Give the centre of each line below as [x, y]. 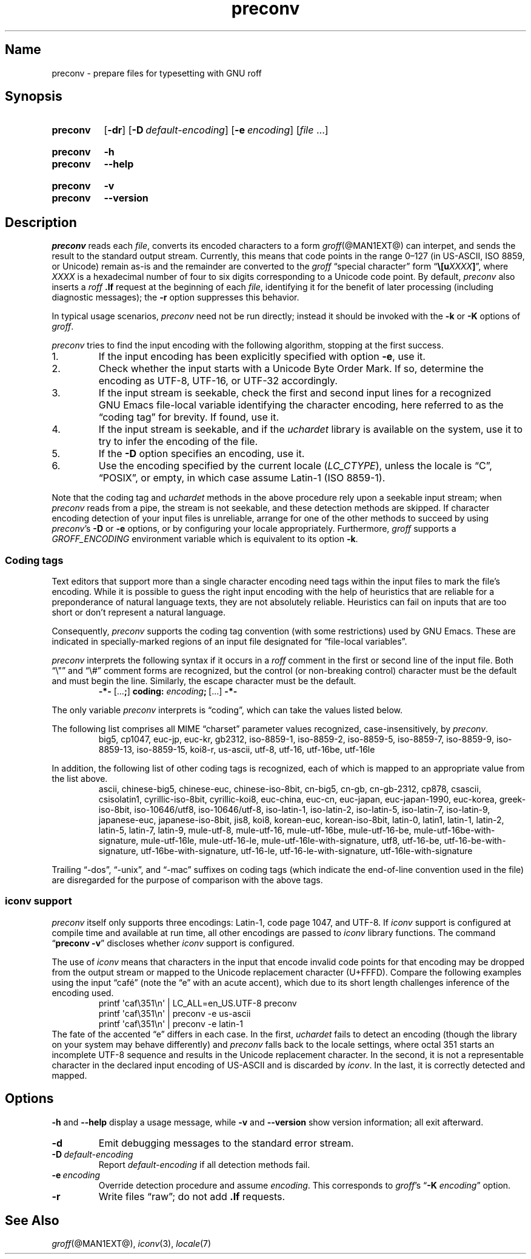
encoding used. [83, 993]
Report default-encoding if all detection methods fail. [204, 1164]
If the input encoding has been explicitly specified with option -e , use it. [262, 357]
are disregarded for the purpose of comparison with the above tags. [187, 880]
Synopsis [34, 97]
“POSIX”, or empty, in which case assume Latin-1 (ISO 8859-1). [242, 478]
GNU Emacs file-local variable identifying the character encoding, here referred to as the [301, 405]
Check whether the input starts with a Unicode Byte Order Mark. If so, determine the [291, 369]
